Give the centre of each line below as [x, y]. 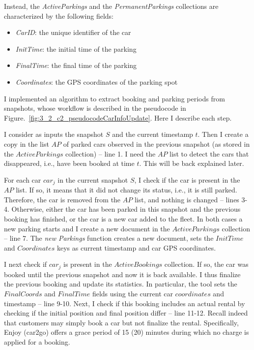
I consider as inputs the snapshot [54, 134]
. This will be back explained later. [192, 163]
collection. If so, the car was [206, 264]
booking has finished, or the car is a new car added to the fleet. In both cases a [123, 218]
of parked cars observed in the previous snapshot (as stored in [156, 143]
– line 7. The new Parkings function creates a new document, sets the [109, 238]
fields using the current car [132, 293]
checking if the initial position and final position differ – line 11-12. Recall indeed [126, 313]
